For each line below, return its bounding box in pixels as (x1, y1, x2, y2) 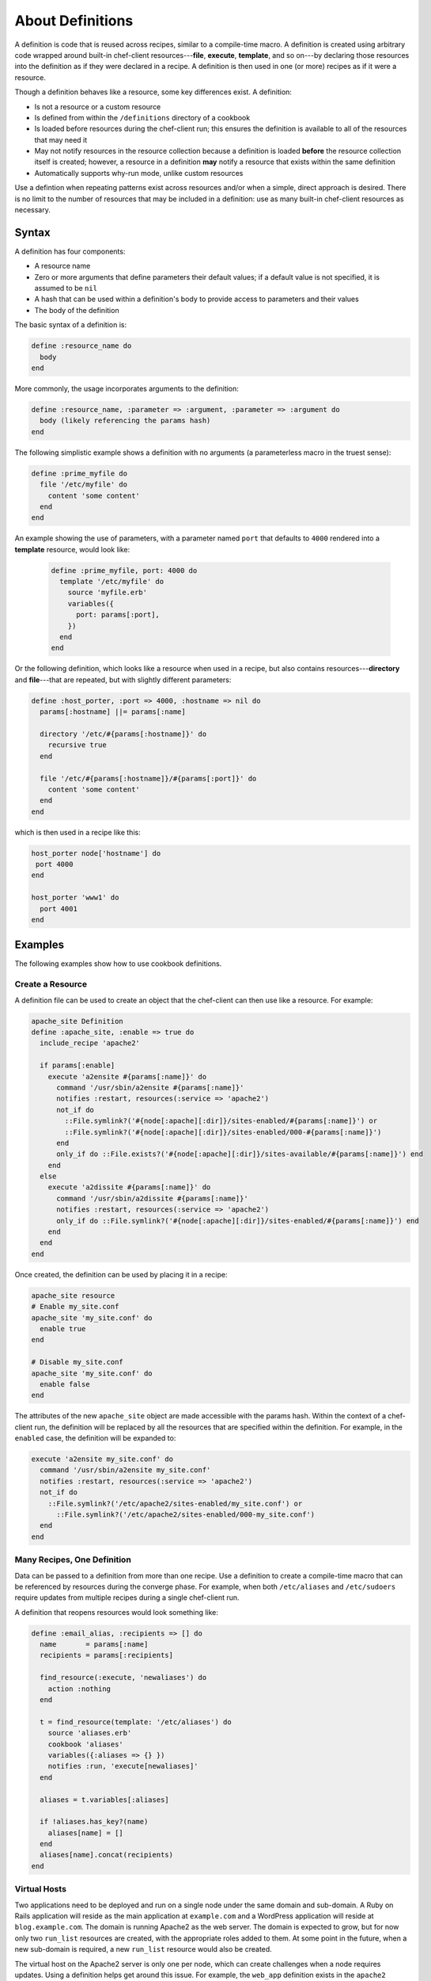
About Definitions (14, 12, 134, 29)
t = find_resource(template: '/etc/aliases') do (40, 1717, 233, 1727)
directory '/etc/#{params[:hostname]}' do (40, 729, 207, 739)
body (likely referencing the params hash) (40, 416, 211, 426)
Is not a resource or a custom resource (34, 101, 161, 111)
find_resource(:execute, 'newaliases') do (40, 1673, 207, 1682)
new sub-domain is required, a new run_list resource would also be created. (14, 1945, 272, 1954)
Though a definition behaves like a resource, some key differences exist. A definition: (14, 87, 293, 97)
